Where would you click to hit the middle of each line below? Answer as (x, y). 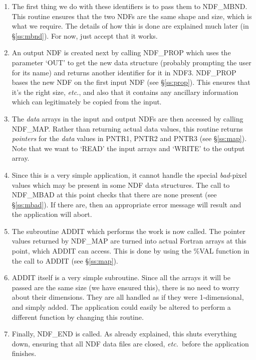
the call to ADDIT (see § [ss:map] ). (65, 260)
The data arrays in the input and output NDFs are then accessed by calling (127, 118)
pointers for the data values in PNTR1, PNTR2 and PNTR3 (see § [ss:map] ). (129, 138)
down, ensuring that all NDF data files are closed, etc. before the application (130, 343)
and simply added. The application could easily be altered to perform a (121, 307)
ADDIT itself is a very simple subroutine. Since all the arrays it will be (121, 277)
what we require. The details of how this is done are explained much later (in (130, 26)
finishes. (24, 353)
